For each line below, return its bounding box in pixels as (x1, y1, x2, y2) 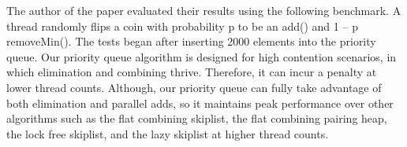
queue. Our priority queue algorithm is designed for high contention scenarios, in (6, 48, 397, 64)
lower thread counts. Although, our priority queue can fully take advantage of (6, 79, 382, 95)
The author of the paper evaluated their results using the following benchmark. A (6, 2, 401, 18)
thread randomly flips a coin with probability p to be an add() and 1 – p (6, 17, 358, 34)
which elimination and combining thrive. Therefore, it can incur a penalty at (6, 64, 377, 80)
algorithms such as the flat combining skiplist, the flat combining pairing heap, (6, 110, 387, 127)
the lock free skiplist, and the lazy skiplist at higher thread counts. (6, 125, 329, 141)
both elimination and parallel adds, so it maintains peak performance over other (6, 94, 394, 111)
